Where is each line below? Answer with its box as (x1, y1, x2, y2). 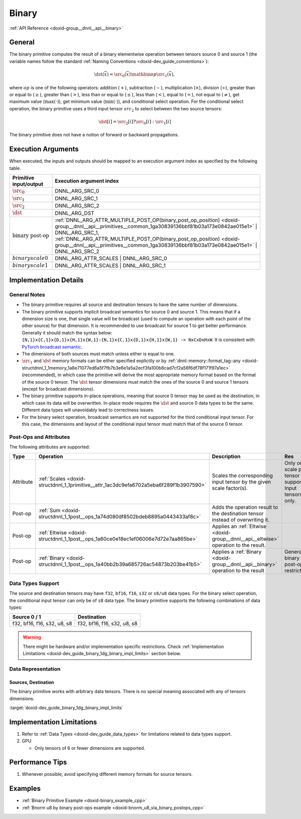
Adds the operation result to (212, 504, 278, 511)
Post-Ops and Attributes (9, 433, 70, 440)
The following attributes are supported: (9, 444, 90, 450)
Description (212, 453, 241, 460)
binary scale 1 (12, 262, 49, 269)
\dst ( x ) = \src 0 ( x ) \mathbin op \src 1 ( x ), (94, 72, 175, 78)
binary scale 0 (12, 255, 49, 261)
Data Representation (9, 665, 61, 672)
